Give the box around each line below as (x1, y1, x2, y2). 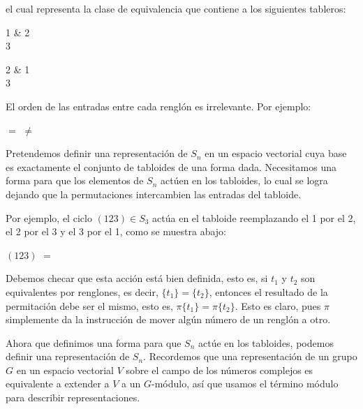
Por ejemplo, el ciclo (6, 210, 92, 225)
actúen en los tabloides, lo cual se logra (160, 173, 328, 188)
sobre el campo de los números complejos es (126, 362, 313, 377)
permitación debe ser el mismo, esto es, (6, 298, 173, 313)
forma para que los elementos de (6, 173, 144, 188)
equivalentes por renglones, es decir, (6, 284, 158, 299)
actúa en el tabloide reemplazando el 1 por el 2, (152, 210, 356, 225)
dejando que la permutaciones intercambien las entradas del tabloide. (6, 186, 302, 201)
